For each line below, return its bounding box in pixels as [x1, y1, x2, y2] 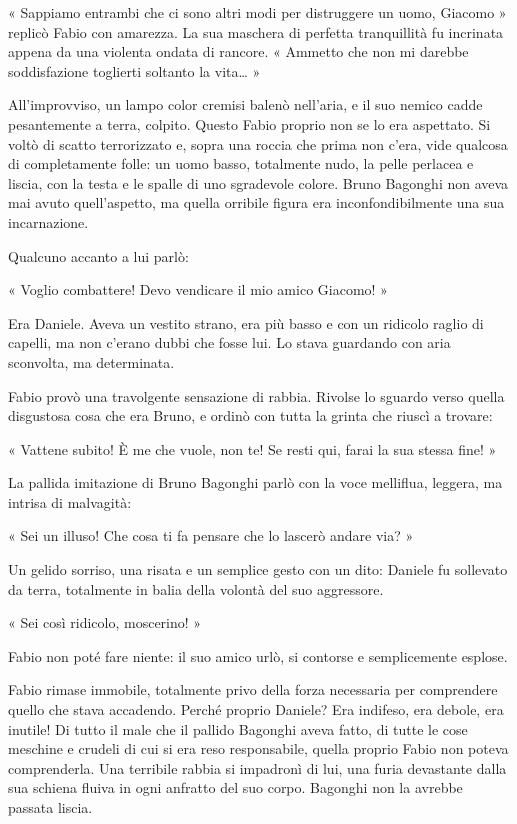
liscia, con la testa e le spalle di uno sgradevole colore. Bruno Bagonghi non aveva [8, 172, 509, 193]
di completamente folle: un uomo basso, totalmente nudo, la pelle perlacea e [8, 153, 474, 174]
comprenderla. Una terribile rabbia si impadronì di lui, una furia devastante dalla [8, 757, 507, 778]
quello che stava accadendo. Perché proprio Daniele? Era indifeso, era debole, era [8, 699, 504, 720]
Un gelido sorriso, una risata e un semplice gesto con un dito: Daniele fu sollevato [8, 559, 508, 580]
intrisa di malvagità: [8, 491, 132, 512]
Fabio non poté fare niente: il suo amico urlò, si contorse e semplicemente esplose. [8, 645, 508, 666]
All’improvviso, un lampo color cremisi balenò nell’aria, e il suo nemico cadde [8, 94, 483, 115]
